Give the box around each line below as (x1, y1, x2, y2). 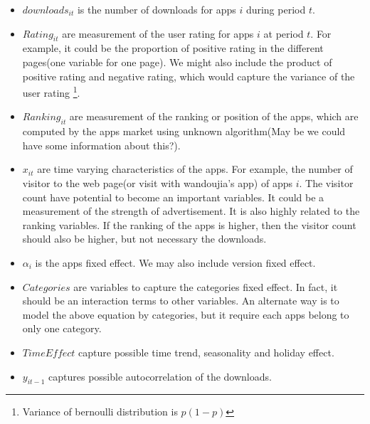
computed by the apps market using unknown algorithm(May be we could (22, 124, 346, 139)
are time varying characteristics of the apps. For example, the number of (37, 161, 353, 176)
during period (245, 2, 306, 16)
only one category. (22, 321, 102, 336)
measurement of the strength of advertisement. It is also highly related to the (22, 203, 360, 218)
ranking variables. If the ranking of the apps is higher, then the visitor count (22, 217, 356, 232)
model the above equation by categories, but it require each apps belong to (22, 307, 349, 322)
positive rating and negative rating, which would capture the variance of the (22, 68, 355, 83)
